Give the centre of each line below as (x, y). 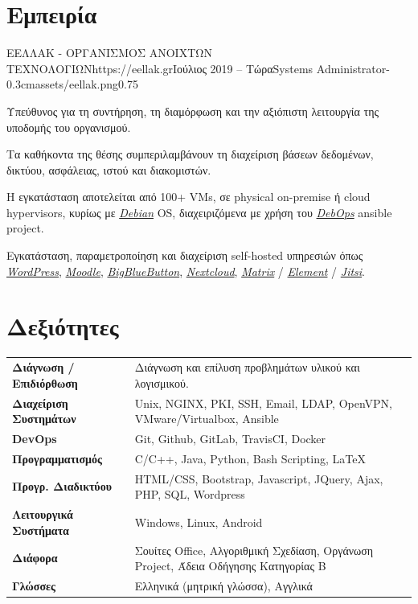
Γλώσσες (34, 586)
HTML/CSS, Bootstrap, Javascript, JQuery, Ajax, (259, 478)
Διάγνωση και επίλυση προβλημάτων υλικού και (247, 367)
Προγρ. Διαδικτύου (62, 486)
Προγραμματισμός (57, 458)
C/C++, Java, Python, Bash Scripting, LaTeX (250, 458)
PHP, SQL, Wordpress (190, 494)
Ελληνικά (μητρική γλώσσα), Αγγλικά (223, 586)
